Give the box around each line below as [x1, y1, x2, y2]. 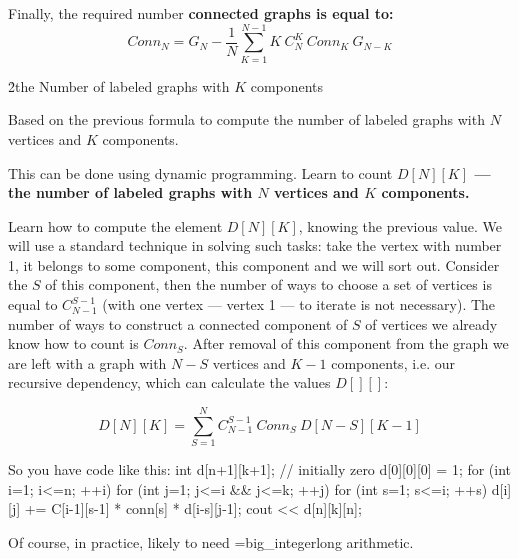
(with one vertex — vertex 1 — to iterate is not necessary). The [102, 294, 496, 315]
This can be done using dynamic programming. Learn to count [8, 162, 393, 183]
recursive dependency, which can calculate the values [8, 372, 331, 393]
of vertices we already [365, 313, 498, 334]
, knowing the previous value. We [298, 215, 502, 236]
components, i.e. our [331, 352, 456, 373]
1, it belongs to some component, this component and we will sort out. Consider [8, 254, 500, 275]
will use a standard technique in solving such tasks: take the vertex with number [8, 235, 502, 256]
